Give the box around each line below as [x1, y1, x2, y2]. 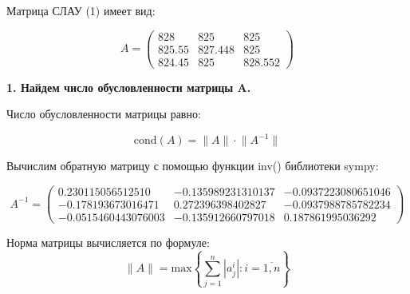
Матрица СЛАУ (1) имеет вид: [6, 2, 156, 18]
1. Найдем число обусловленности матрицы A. [6, 78, 251, 95]
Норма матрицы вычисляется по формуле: [6, 234, 210, 251]
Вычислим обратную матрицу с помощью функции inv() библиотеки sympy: [6, 157, 379, 174]
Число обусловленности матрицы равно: [6, 105, 201, 122]
